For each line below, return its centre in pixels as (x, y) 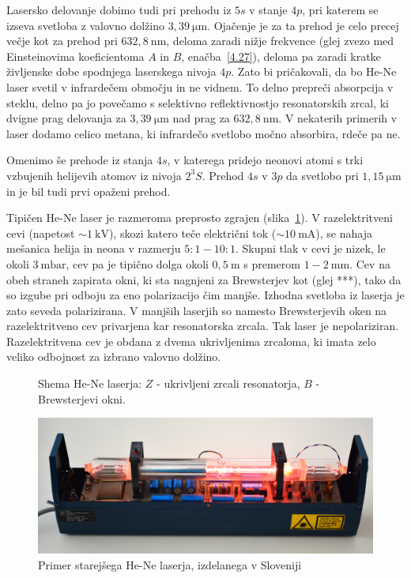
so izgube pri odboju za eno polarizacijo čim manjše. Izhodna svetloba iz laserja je (205, 295)
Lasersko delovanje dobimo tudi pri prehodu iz (119, 9)
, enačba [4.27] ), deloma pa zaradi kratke (281, 56)
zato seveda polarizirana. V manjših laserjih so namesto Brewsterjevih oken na (197, 310)
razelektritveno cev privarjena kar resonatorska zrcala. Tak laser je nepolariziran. (203, 326)
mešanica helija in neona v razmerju (94, 248)
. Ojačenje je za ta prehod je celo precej (303, 25)
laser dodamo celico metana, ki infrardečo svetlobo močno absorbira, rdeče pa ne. (204, 133)
